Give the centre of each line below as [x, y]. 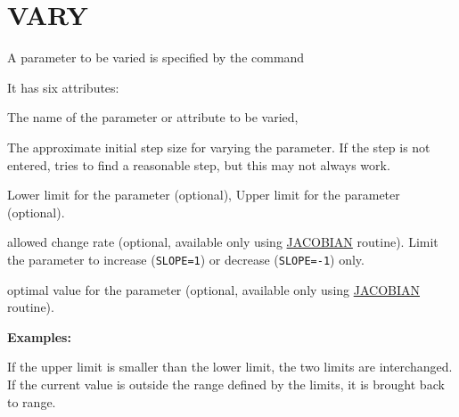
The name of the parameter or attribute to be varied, [153, 117]
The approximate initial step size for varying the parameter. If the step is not [219, 147]
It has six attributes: [63, 87]
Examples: [39, 336]
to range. [32, 401]
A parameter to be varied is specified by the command [156, 57]
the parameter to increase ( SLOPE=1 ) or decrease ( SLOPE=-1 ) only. [186, 259]
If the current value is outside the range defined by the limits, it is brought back [226, 384]
